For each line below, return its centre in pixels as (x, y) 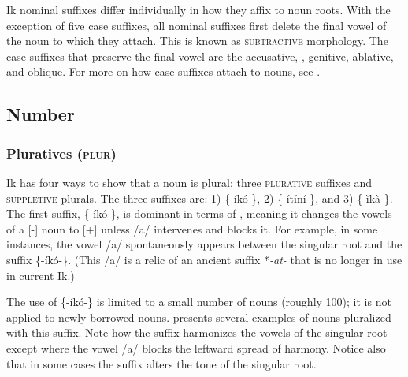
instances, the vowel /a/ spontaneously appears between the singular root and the (204, 244)
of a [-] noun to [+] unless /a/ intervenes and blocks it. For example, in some (192, 228)
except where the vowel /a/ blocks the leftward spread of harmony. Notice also (196, 347)
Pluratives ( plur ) (61, 153)
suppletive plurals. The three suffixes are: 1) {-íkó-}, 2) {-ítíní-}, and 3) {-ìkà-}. (200, 198)
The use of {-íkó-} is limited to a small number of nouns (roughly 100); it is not (199, 302)
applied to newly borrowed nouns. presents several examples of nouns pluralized (199, 317)
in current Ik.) (41, 275)
